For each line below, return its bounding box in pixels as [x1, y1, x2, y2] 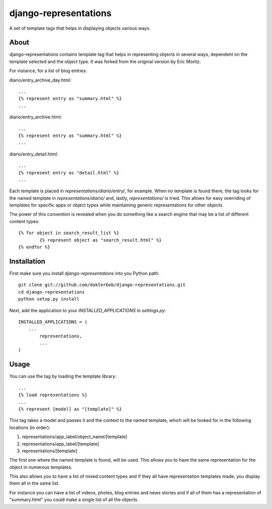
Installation [9, 257, 45, 265]
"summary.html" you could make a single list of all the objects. [9, 496, 139, 503]
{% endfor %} [18, 244, 50, 250]
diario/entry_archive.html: [9, 114, 62, 120]
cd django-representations [18, 289, 85, 295]
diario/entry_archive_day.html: [9, 77, 72, 83]
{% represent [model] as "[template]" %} [18, 406, 122, 412]
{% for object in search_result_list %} [18, 230, 119, 236]
